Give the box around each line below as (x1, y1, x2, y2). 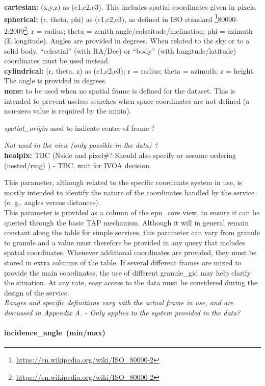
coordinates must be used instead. (4, 55, 110, 66)
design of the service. (4, 287, 69, 298)
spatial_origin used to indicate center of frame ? (4, 122, 155, 133)
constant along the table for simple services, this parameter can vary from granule (4, 227, 260, 238)
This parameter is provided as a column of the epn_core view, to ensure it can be (4, 207, 260, 217)
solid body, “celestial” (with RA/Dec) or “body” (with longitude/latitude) (4, 45, 236, 56)
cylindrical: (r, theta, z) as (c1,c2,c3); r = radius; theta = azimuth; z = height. (4, 65, 255, 76)
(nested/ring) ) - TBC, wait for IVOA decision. (4, 160, 151, 170)
